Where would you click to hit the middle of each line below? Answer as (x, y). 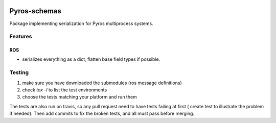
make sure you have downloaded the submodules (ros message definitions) (102, 83)
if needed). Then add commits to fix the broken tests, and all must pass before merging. (102, 114)
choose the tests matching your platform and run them (80, 97)
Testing (19, 72)
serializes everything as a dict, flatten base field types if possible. (91, 59)
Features (21, 37)
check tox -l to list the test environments (65, 90)
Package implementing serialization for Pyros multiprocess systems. (81, 23)
